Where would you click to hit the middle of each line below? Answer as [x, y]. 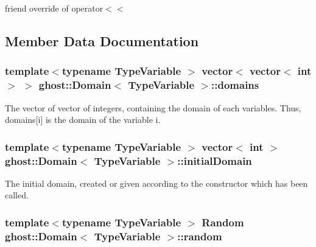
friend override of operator [54, 8]
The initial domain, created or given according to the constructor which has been [156, 183]
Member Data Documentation [102, 40]
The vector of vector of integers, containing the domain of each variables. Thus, [153, 107]
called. [17, 195]
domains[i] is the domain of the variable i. [83, 120]
